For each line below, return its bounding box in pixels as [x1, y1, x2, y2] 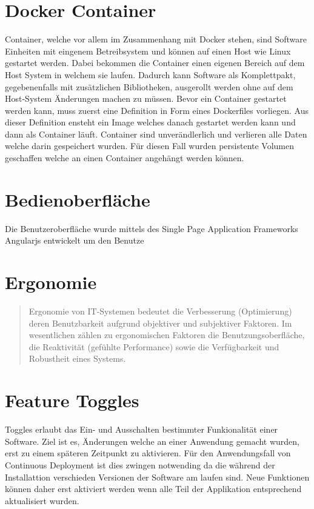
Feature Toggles [5, 388, 139, 413]
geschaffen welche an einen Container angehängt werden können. [5, 151, 244, 164]
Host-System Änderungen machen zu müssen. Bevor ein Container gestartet [5, 92, 287, 105]
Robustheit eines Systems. [28, 352, 126, 365]
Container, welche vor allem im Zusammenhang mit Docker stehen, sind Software [5, 33, 307, 45]
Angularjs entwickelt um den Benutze [5, 234, 144, 247]
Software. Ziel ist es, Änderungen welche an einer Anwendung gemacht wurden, [5, 434, 300, 447]
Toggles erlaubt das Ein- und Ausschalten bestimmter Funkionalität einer [5, 423, 278, 436]
